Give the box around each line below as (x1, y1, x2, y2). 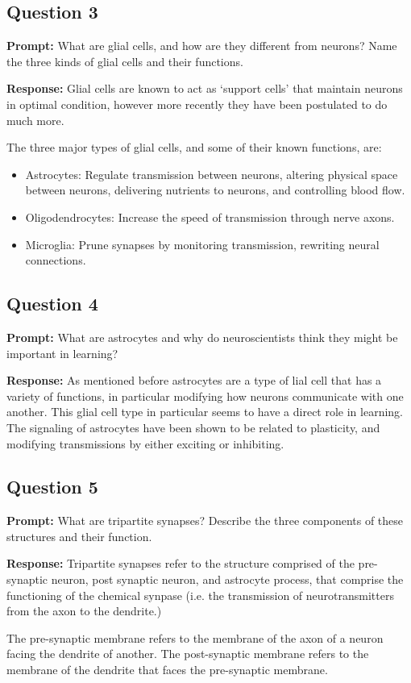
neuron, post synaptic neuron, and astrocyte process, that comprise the (51, 571, 404, 588)
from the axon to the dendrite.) (6, 602, 162, 619)
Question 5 (6, 474, 98, 499)
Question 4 (6, 291, 98, 316)
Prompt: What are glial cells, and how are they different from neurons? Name (6, 37, 397, 54)
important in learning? (6, 344, 118, 361)
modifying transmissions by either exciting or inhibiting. (6, 435, 284, 452)
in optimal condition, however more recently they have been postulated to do (6, 95, 388, 112)
